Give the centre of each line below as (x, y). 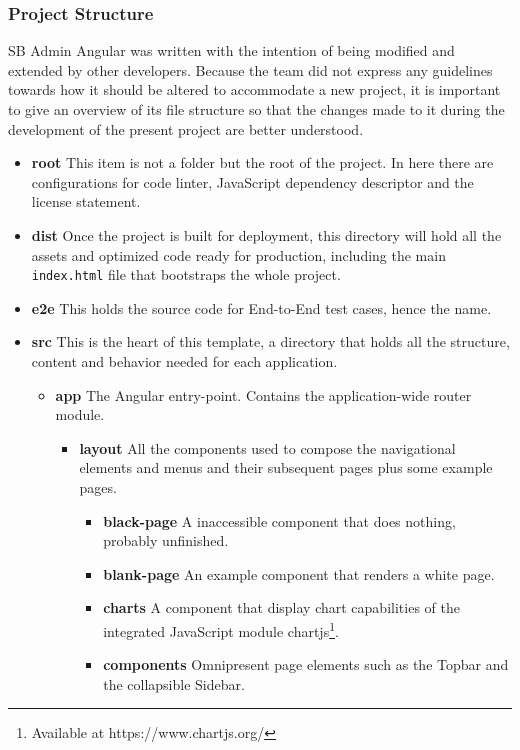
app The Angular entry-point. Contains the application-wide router (263, 394)
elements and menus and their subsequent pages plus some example (286, 467)
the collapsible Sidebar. (174, 683)
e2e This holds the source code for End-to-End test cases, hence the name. (261, 307)
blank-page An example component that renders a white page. (299, 573)
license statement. (86, 201)
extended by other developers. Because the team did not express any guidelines (250, 69)
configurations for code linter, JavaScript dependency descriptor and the (252, 181)
